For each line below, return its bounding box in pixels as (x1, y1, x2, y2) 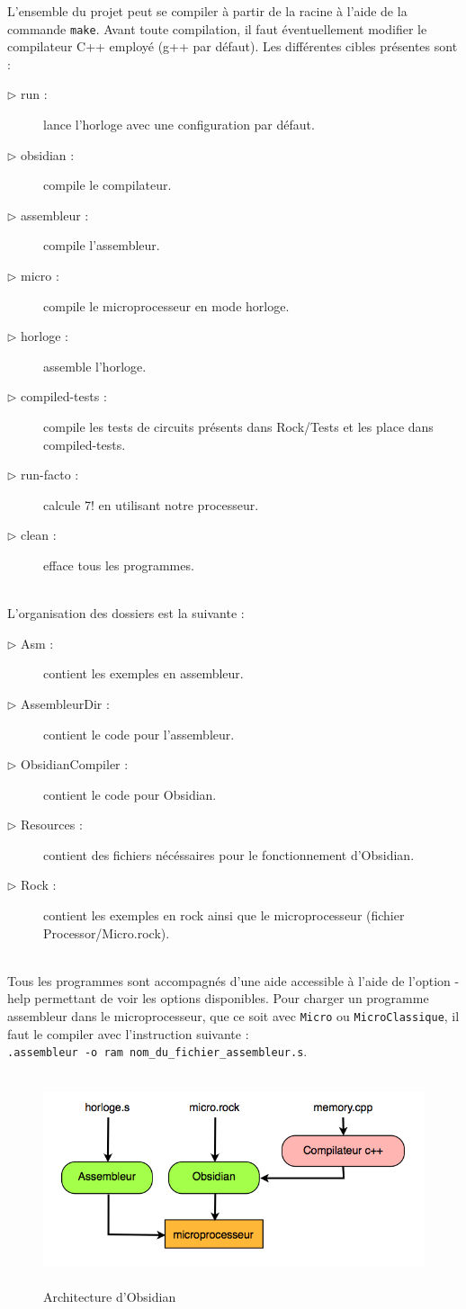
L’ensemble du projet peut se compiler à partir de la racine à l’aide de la (7, 2, 408, 20)
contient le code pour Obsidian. (43, 785, 217, 803)
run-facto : (21, 465, 79, 484)
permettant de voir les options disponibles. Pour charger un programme (34, 989, 429, 1008)
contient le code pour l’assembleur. (43, 724, 235, 743)
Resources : (21, 815, 83, 834)
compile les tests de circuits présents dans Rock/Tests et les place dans (43, 417, 434, 435)
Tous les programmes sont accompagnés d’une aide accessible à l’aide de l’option (7, 971, 451, 990)
